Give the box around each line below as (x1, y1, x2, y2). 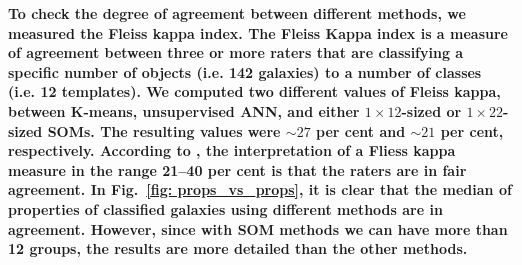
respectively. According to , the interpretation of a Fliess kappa (8, 140, 456, 161)
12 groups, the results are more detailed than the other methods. (8, 238, 468, 259)
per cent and (316, 120, 406, 141)
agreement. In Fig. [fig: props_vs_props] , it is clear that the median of (8, 179, 512, 200)
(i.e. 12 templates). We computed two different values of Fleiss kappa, (8, 81, 501, 102)
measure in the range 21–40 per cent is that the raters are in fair (8, 159, 467, 180)
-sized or (401, 100, 462, 121)
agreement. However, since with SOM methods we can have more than (8, 218, 508, 239)
